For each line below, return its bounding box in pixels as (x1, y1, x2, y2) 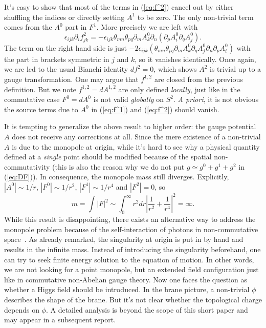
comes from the (4, 22, 52, 32)
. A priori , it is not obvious (173, 94, 259, 105)
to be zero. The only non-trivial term (137, 11, 254, 22)
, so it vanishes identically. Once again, (135, 53, 256, 64)
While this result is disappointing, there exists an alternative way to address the (4, 214, 256, 224)
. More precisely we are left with (96, 22, 198, 32)
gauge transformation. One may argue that (4, 73, 139, 84)
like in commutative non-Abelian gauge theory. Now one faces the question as (4, 274, 248, 284)
